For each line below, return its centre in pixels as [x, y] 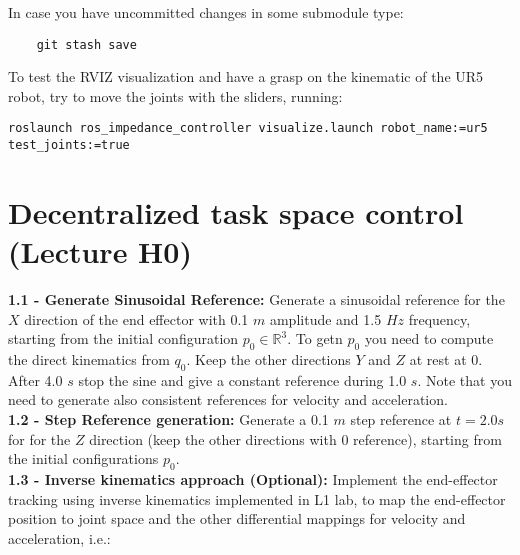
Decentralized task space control [236, 211]
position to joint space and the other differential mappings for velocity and [237, 518]
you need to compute [429, 338]
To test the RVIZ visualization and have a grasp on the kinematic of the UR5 [246, 76]
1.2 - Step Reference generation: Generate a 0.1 [168, 419]
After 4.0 [35, 379]
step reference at [401, 419]
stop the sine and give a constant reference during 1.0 [242, 379]
